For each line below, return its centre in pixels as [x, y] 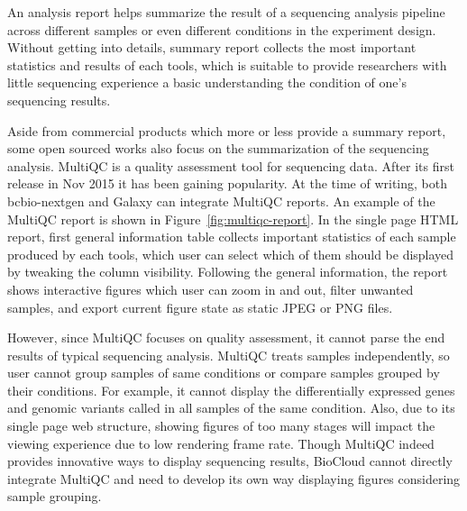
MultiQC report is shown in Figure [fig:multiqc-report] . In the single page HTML [233, 219]
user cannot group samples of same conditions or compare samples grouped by [224, 373]
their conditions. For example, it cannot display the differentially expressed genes [231, 390]
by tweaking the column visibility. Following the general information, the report [228, 272]
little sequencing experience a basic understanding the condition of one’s [207, 82]
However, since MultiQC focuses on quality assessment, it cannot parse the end [226, 338]
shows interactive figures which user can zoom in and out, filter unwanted [211, 289]
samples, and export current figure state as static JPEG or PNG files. [200, 307]
